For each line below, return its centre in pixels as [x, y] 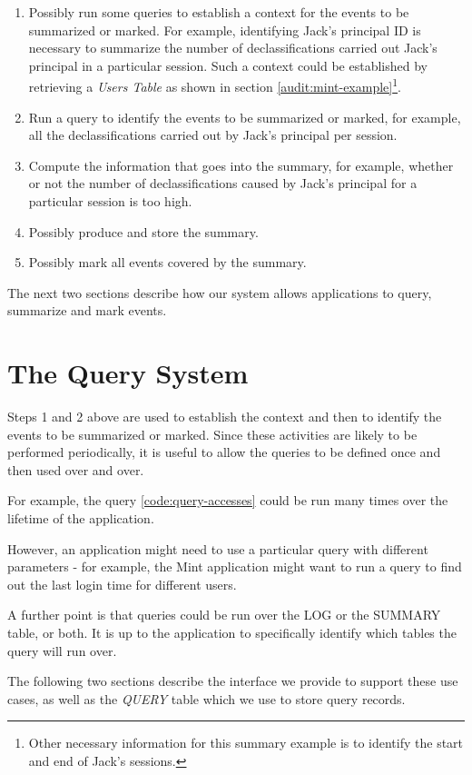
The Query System [128, 373]
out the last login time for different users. [122, 584]
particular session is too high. [110, 201]
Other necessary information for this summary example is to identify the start [246, 743]
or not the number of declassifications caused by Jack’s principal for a [223, 183]
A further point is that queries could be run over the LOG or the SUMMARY [224, 615]
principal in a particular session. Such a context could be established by [228, 65]
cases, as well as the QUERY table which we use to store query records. [206, 698]
